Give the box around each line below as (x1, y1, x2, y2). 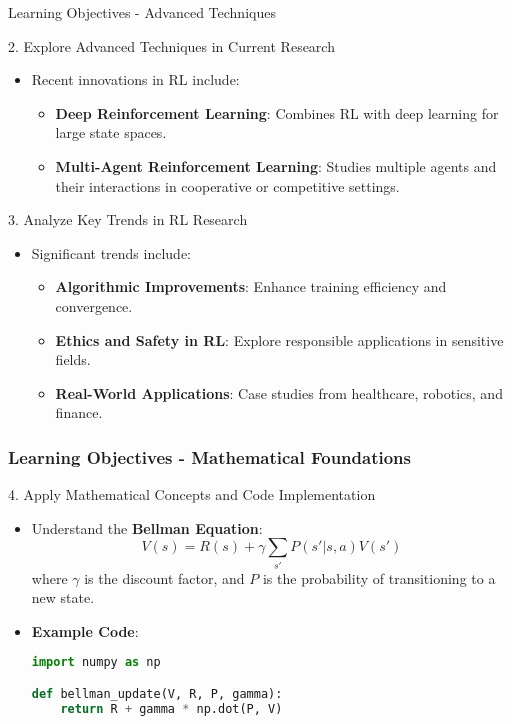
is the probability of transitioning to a (262, 567, 496, 588)
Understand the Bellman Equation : (31, 517, 263, 538)
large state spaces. (55, 122, 167, 143)
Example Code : (31, 620, 139, 641)
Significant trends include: (31, 242, 192, 263)
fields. (55, 349, 91, 370)
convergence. (55, 295, 133, 316)
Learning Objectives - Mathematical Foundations (8, 444, 411, 469)
